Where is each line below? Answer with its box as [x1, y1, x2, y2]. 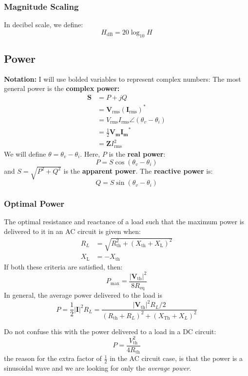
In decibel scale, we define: [4, 19, 83, 30]
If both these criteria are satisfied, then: [4, 261, 123, 271]
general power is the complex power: [4, 83, 120, 93]
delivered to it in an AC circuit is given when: [4, 226, 141, 236]
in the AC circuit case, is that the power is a [110, 353, 243, 363]
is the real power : [109, 148, 166, 159]
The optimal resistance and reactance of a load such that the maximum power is [4, 216, 245, 227]
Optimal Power [4, 197, 65, 209]
